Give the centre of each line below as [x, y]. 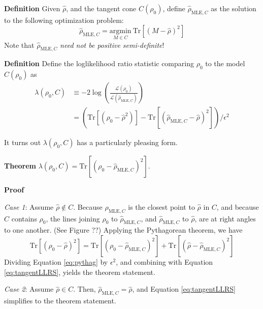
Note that [19, 45]
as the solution [234, 8]
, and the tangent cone [101, 8]
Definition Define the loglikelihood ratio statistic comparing [99, 63]
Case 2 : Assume [29, 289]
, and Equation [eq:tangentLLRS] [184, 289]
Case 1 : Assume [29, 206]
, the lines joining [73, 218]
